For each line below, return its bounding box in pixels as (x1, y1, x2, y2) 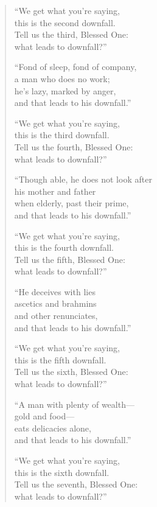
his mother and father (14, 184, 96, 197)
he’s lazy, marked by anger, (14, 84, 116, 97)
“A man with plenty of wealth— (14, 397, 134, 410)
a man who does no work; (14, 72, 110, 85)
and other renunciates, (14, 309, 98, 322)
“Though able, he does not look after (14, 173, 152, 186)
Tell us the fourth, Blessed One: (14, 140, 133, 153)
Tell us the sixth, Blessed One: (14, 365, 128, 378)
